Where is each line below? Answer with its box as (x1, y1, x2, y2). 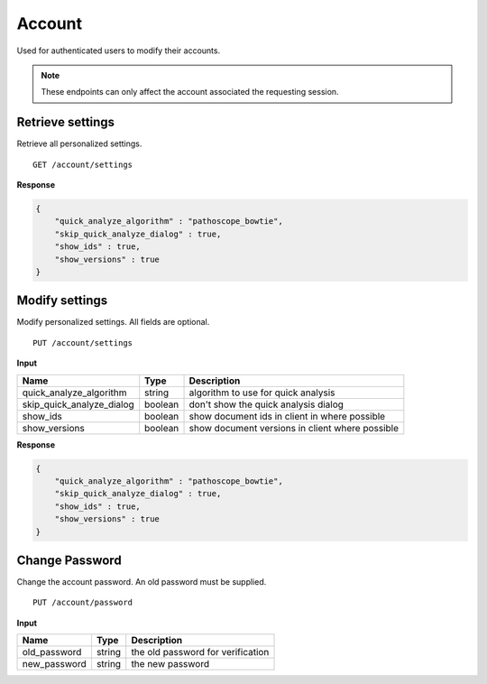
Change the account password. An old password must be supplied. (16, 577, 267, 587)
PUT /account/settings (32, 337, 133, 347)
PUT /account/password (32, 597, 133, 608)
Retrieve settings (16, 115, 115, 130)
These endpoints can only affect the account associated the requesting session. (41, 87, 339, 97)
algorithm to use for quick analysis (188, 386, 335, 399)
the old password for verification (131, 646, 270, 659)
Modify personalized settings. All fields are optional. (16, 317, 210, 328)
